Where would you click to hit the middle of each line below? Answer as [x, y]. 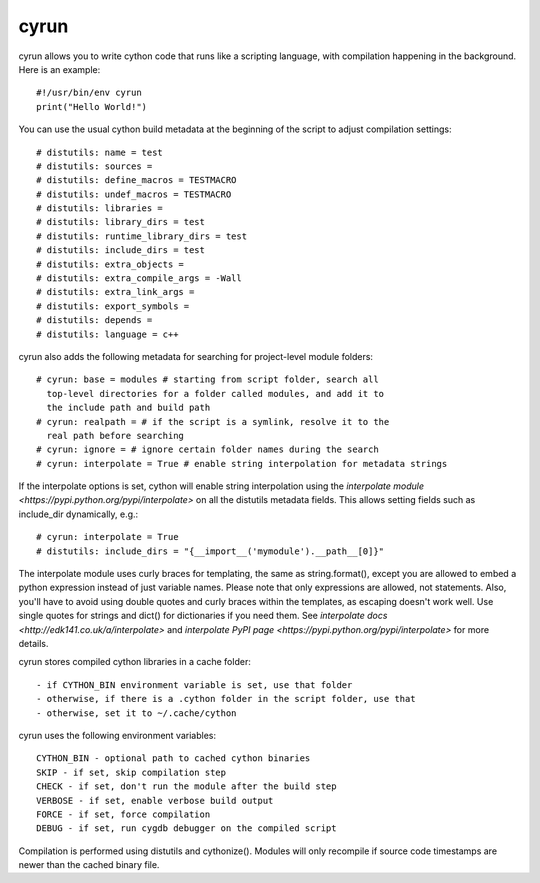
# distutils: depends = [94, 320]
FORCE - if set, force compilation [123, 814]
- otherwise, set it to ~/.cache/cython [136, 713]
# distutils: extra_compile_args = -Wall [139, 278]
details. [33, 643]
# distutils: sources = [94, 166]
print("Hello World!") [92, 106]
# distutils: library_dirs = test [120, 222]
